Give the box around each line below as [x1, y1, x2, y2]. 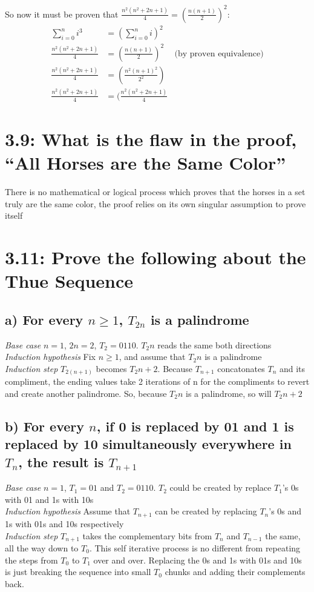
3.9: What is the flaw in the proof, [5, 126, 297, 151]
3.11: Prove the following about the [5, 245, 306, 270]
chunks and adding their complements [165, 565, 306, 578]
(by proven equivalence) [174, 49, 264, 58]
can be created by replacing [155, 505, 257, 517]
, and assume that [119, 350, 186, 363]
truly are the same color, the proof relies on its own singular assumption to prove [5, 197, 306, 210]
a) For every [5, 310, 83, 328]
